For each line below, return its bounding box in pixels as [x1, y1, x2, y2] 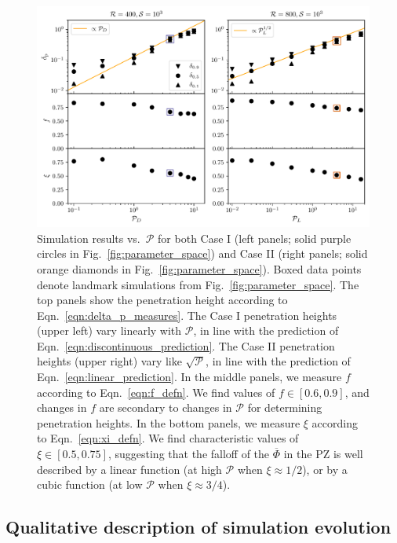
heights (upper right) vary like [37, 353, 182, 369]
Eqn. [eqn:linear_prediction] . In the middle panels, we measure [37, 369, 342, 385]
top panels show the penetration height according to [37, 292, 288, 308]
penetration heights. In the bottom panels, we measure [37, 414, 300, 431]
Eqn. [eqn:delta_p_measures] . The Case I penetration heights [37, 306, 337, 323]
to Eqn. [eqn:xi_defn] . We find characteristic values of [37, 430, 299, 446]
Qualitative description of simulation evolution [5, 515, 392, 539]
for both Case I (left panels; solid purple [158, 229, 351, 246]
